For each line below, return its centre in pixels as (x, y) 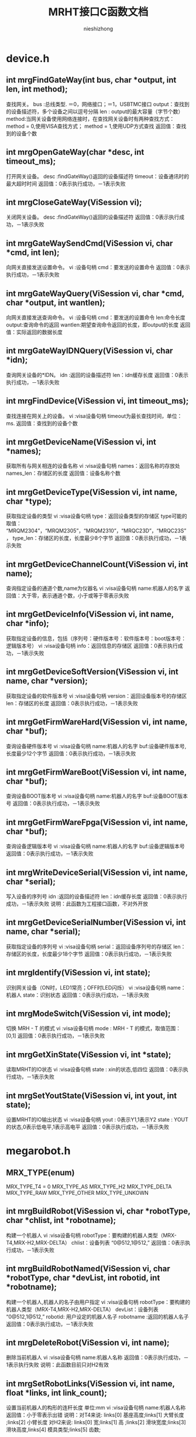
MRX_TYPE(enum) (40, 1172)
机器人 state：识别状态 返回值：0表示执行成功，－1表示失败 (78, 995)
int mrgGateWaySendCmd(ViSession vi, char (90, 243)
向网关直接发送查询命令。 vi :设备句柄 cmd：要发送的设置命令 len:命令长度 (96, 317)
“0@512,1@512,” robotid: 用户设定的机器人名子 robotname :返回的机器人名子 (97, 1316)
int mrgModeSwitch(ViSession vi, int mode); (88, 1013)
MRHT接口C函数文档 (98, 12)
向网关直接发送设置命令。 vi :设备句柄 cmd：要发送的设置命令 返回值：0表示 (98, 267)
